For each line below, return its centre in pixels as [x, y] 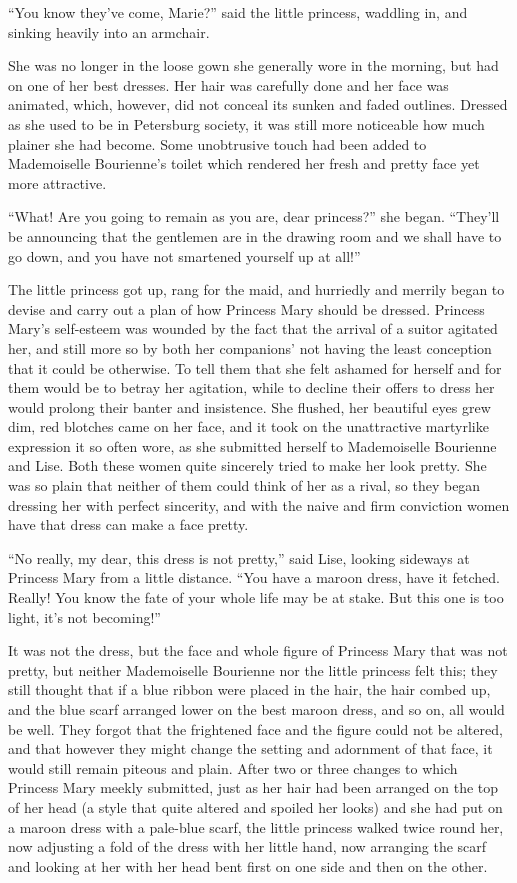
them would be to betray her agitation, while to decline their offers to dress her [251, 387]
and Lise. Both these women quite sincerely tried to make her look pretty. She [247, 465]
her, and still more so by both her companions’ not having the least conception [250, 347]
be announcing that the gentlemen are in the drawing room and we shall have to [255, 235]
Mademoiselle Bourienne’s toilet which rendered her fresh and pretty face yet [244, 163]
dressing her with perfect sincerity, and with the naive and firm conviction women [259, 504]
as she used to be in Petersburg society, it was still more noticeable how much [246, 123]
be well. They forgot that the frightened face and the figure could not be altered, [255, 728]
